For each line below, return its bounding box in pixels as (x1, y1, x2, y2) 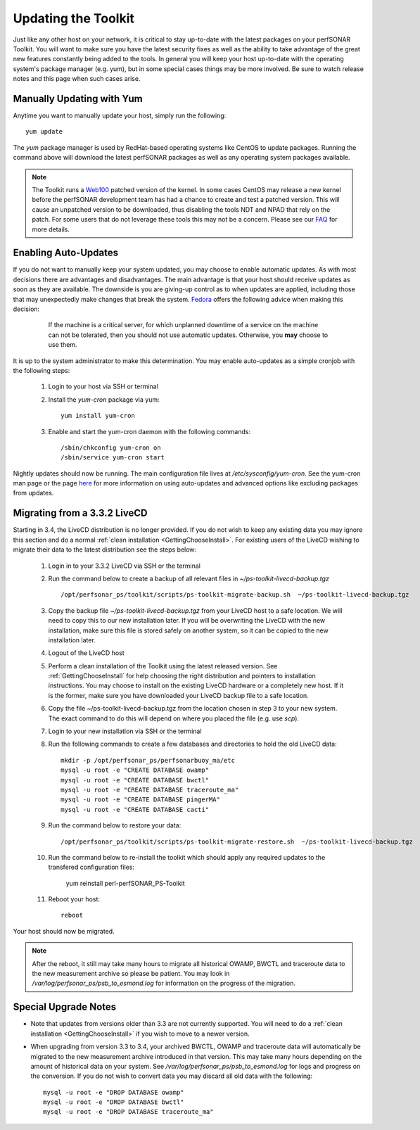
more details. (32, 225, 70, 234)
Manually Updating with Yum (13, 92, 144, 105)
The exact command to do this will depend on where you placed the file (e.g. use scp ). (48, 714, 299, 723)
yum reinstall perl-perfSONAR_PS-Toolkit (65, 879, 186, 887)
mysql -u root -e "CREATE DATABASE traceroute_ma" (61, 785, 239, 794)
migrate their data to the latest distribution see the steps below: (13, 545, 197, 554)
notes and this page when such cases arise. (13, 75, 141, 83)
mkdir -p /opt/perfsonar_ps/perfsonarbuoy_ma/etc (61, 756, 236, 764)
